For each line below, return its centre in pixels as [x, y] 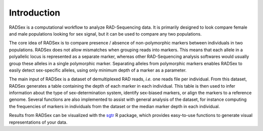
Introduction [35, 13]
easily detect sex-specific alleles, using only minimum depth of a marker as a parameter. [98, 70]
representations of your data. [38, 122]
